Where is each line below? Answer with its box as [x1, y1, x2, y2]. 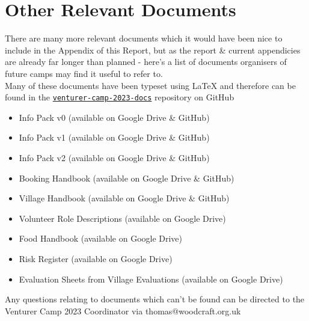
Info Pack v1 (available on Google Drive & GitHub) [19, 131, 210, 144]
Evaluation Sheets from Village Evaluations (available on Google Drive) [19, 272, 283, 285]
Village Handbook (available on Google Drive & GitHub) [19, 192, 230, 204]
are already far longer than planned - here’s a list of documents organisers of [5, 55, 287, 68]
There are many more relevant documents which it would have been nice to [5, 32, 283, 44]
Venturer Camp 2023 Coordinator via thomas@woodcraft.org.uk [5, 304, 241, 317]
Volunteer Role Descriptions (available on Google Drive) [19, 212, 226, 224]
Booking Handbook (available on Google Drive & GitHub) [19, 171, 234, 184]
